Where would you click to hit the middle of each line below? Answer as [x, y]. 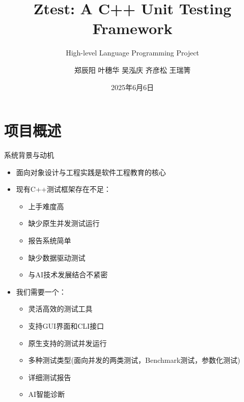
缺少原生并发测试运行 [64, 223]
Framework [132, 28]
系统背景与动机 [29, 155]
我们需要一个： [41, 291]
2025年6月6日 [132, 87]
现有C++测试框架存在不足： [63, 189]
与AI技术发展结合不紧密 [68, 275]
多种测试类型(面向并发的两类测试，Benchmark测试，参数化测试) [134, 360]
